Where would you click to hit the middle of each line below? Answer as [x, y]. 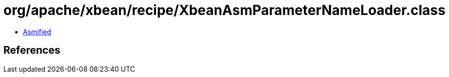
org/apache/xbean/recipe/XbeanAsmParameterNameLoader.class [224, 10]
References [32, 50]
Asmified [37, 31]
